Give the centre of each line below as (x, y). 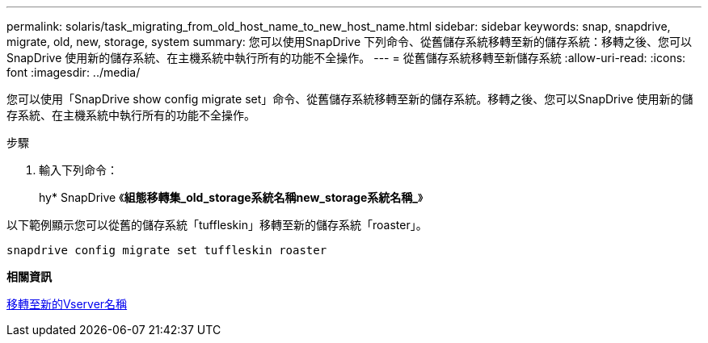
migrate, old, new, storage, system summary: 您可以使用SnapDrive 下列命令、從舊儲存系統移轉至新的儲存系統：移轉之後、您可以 (350, 42)
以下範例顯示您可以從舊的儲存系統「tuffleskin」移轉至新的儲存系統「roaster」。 (217, 225)
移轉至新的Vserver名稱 (67, 304)
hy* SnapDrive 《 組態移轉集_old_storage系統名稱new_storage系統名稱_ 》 (231, 197)
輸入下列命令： (78, 170)
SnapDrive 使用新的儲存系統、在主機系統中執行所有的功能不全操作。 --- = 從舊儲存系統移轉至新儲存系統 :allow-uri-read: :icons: (346, 58)
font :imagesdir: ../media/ (74, 72)
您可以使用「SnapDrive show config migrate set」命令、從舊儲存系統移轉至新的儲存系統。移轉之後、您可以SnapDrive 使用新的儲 (350, 99)
